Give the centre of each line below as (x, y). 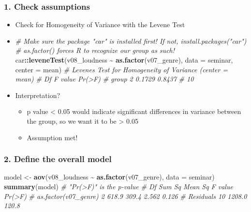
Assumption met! (52, 137)
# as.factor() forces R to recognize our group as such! (95, 50)
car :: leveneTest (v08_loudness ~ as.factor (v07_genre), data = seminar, (124, 60)
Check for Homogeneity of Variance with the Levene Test (100, 24)
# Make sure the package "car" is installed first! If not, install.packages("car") (131, 41)
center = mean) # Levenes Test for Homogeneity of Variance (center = (122, 69)
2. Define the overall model (58, 159)
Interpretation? (38, 95)
